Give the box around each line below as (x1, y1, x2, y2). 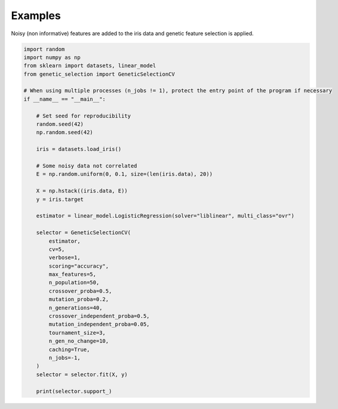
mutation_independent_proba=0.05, (48, 321, 150, 328)
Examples (11, 9, 61, 22)
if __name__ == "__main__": (23, 95, 106, 103)
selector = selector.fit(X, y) (36, 371, 128, 378)
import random (23, 45, 65, 52)
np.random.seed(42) (36, 129, 94, 136)
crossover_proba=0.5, (48, 287, 112, 295)
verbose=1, (48, 254, 81, 261)
